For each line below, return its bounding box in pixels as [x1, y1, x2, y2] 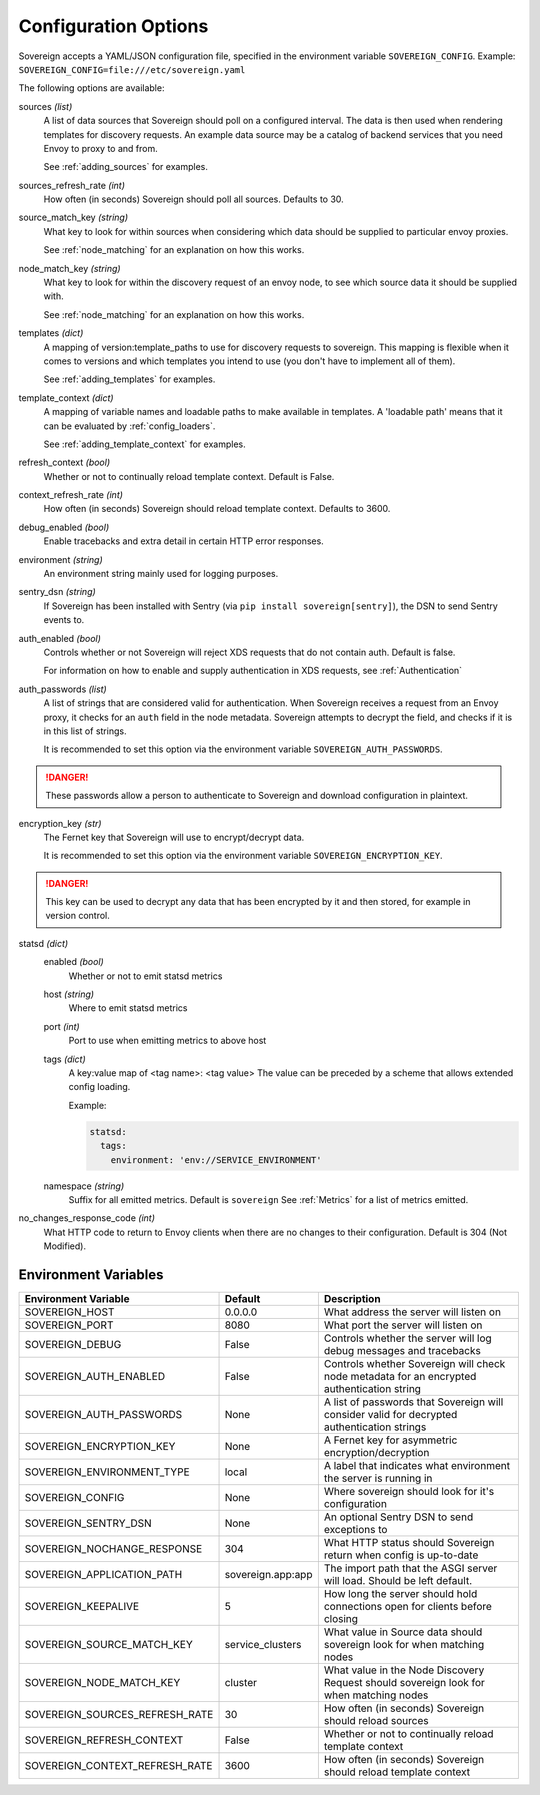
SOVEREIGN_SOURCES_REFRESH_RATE [24, 1707, 214, 1721]
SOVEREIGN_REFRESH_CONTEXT [24, 1733, 184, 1747]
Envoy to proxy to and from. [43, 142, 159, 154]
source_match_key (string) [18, 211, 129, 224]
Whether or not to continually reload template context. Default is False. [43, 470, 335, 482]
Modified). [43, 1240, 87, 1252]
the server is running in [323, 1471, 433, 1485]
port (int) [43, 1020, 80, 1032]
